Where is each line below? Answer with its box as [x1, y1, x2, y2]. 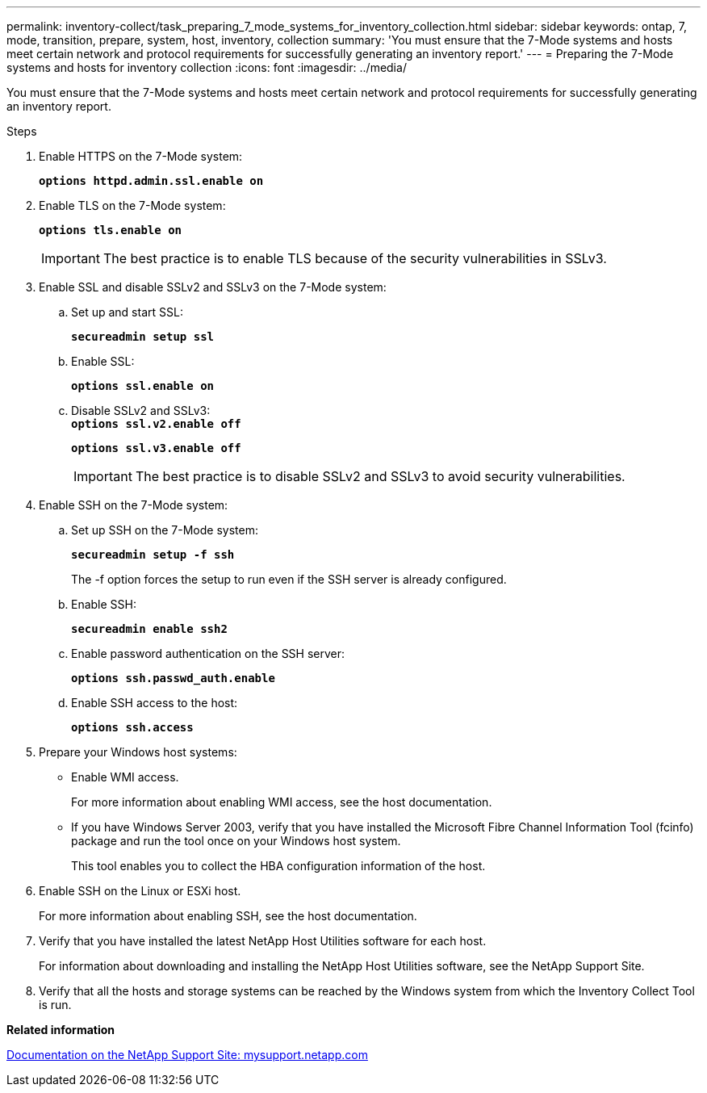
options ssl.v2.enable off [71, 417, 241, 430]
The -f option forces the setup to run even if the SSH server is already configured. [71, 572, 507, 586]
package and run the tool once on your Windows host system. [71, 834, 401, 848]
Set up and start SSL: [71, 305, 183, 319]
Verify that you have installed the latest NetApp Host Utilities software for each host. [39, 934, 487, 948]
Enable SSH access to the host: [71, 696, 238, 710]
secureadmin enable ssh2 [71, 622, 228, 635]
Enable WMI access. [71, 770, 179, 784]
